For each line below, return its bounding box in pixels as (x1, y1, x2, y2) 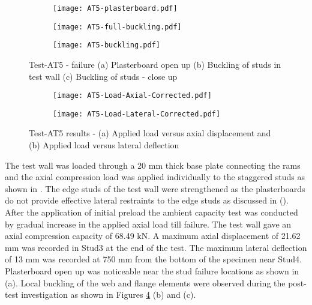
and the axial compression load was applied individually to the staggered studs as (5, 171, 305, 183)
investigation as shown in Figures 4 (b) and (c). (21, 288, 196, 301)
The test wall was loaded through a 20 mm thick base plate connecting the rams (5, 159, 301, 171)
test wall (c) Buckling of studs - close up (29, 70, 178, 82)
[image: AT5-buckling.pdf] (53, 41, 160, 50)
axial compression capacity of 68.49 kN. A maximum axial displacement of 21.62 (5, 229, 301, 242)
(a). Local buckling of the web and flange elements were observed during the (5, 276, 286, 289)
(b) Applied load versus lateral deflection (29, 139, 179, 151)
